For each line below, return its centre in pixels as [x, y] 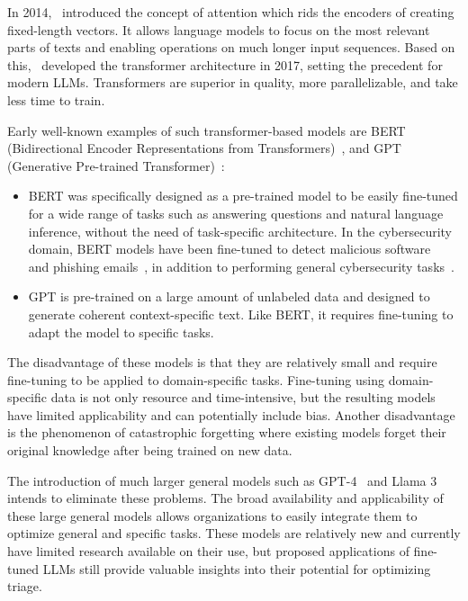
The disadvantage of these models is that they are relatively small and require [222, 362]
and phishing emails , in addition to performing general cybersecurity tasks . [241, 266]
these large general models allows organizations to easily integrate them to [212, 515]
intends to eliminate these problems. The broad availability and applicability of [225, 498]
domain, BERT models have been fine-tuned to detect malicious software [229, 249]
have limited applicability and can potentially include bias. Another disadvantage [231, 414]
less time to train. [56, 99]
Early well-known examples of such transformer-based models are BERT [207, 130]
